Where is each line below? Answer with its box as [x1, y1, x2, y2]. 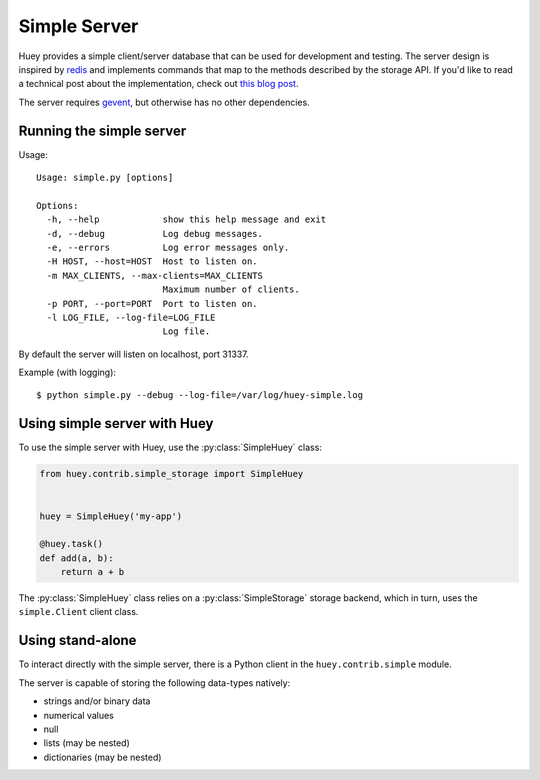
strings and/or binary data [43, 695, 151, 707]
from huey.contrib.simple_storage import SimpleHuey [39, 468, 304, 480]
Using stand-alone [18, 632, 137, 649]
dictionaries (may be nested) [43, 751, 162, 763]
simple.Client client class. [18, 606, 139, 618]
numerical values [43, 709, 114, 721]
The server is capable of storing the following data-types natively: [18, 676, 291, 689]
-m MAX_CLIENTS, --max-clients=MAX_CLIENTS [46, 270, 264, 281]
